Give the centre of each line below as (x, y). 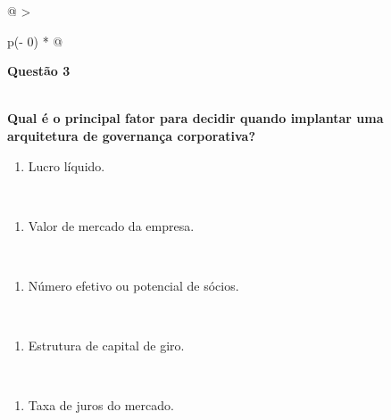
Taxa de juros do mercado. (101, 405)
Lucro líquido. (67, 165)
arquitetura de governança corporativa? (131, 135)
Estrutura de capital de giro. (106, 346)
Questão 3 (39, 71)
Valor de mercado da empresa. (111, 225)
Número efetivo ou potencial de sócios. (133, 285)
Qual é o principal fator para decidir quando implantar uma (195, 118)
